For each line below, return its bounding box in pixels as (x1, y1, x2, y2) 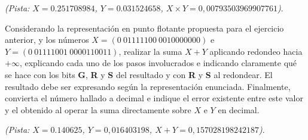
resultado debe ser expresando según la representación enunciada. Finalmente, (5, 80, 291, 92)
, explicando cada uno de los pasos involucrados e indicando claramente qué (19, 57, 297, 69)
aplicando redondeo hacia (209, 45, 303, 57)
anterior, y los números (5, 33, 89, 46)
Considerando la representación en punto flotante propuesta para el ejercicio (5, 21, 284, 34)
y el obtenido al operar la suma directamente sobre (5, 103, 191, 116)
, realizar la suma (118, 45, 182, 57)
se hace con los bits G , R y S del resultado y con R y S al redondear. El (5, 68, 273, 80)
